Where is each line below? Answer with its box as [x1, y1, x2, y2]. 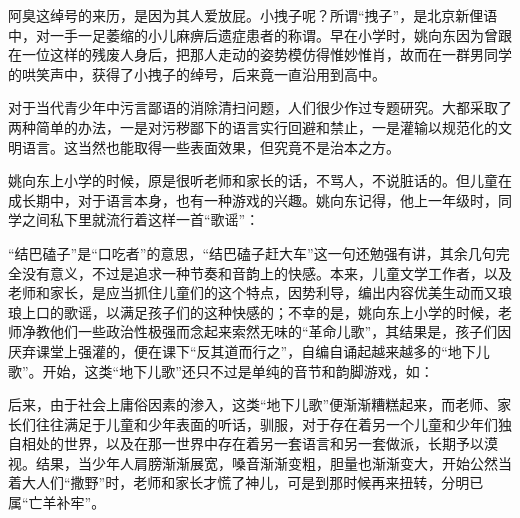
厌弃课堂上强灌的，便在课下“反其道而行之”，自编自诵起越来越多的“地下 [8, 340, 476, 361]
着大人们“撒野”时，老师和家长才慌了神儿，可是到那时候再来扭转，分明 [8, 472, 470, 493]
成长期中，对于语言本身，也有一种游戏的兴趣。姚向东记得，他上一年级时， [8, 189, 498, 210]
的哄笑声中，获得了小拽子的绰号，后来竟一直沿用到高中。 [8, 63, 386, 84]
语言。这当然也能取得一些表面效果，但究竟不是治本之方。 [21, 136, 400, 157]
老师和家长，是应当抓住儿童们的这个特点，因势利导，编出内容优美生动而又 [8, 282, 498, 303]
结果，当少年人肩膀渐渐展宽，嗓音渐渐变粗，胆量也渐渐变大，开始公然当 [35, 452, 512, 473]
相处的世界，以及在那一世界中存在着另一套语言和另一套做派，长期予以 [21, 433, 484, 454]
